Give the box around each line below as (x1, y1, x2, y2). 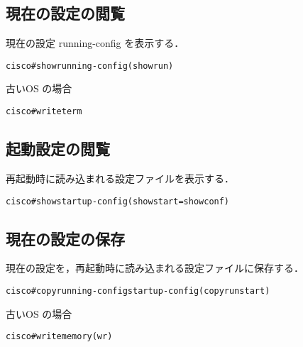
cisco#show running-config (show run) (6, 60, 174, 71)
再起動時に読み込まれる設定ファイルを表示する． (6, 170, 234, 185)
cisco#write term (6, 106, 82, 117)
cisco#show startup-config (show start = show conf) (6, 196, 230, 206)
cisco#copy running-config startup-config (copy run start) (6, 285, 270, 296)
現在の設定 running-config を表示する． (6, 35, 184, 50)
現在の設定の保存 (6, 227, 125, 249)
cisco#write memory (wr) (6, 331, 113, 342)
